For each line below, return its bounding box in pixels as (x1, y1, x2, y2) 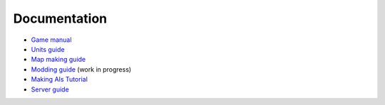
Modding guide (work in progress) (31, 65, 132, 74)
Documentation (13, 11, 108, 26)
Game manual (31, 35, 72, 44)
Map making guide (31, 55, 86, 64)
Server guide (31, 85, 69, 94)
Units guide (31, 45, 65, 53)
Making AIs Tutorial (31, 75, 88, 84)
